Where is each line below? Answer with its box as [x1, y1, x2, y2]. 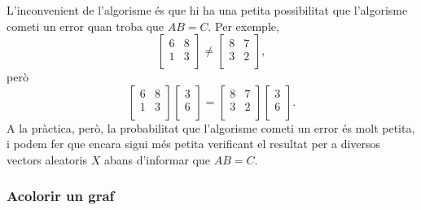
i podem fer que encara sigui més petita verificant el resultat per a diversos [7, 135, 381, 152]
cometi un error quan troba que [7, 17, 164, 34]
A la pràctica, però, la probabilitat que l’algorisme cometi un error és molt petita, [7, 119, 415, 136]
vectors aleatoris [7, 151, 87, 168]
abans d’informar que [103, 151, 210, 168]
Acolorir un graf [7, 186, 115, 206]
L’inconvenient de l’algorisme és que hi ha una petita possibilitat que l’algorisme [7, 2, 408, 18]
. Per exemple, [208, 17, 279, 34]
